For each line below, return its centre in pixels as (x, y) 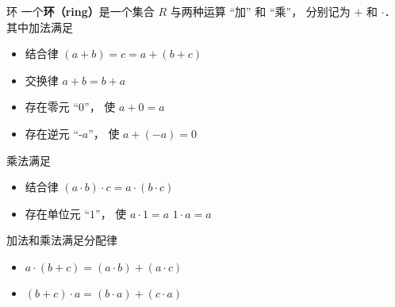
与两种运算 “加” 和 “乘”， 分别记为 (260, 11)
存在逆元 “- (54, 133)
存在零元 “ (52, 107)
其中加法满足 (40, 27)
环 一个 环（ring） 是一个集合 (81, 11)
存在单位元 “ (58, 213)
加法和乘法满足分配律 (62, 240)
